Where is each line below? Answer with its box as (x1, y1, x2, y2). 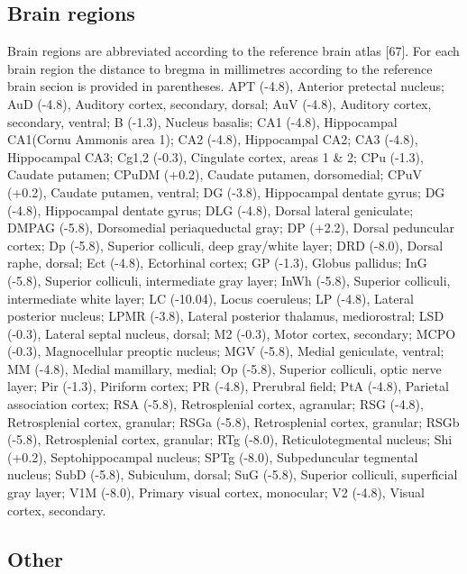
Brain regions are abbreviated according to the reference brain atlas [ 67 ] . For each (7, 41, 460, 60)
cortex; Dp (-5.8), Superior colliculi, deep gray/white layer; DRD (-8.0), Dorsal (7, 235, 444, 254)
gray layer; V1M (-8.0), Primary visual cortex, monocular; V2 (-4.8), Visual (7, 483, 425, 502)
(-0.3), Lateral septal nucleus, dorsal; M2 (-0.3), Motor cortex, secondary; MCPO (7, 323, 456, 342)
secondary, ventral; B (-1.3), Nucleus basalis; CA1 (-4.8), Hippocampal (7, 112, 398, 131)
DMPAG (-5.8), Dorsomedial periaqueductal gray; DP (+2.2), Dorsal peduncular (7, 218, 454, 237)
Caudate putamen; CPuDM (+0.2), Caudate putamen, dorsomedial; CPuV (7, 165, 423, 184)
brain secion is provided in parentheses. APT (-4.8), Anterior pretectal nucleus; (7, 77, 444, 96)
